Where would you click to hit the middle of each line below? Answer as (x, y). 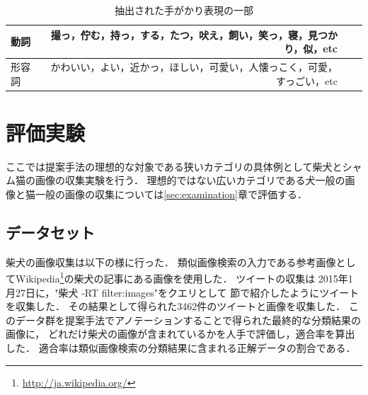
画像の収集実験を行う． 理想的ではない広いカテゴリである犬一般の (190, 180)
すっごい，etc (306, 80)
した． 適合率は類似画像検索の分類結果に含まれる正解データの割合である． (181, 348)
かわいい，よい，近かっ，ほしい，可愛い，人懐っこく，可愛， (194, 67)
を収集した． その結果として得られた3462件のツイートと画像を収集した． (176, 306)
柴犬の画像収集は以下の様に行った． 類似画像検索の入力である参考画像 (171, 262)
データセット (50, 233)
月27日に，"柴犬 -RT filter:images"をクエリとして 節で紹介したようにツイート (183, 292)
